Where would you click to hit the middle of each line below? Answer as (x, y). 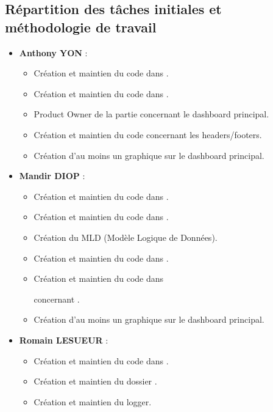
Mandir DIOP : (52, 176)
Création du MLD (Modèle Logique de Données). (126, 237)
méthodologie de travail (81, 27)
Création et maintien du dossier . (95, 381)
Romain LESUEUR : (64, 340)
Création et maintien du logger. (93, 401)
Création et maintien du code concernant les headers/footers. (148, 134)
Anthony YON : (53, 52)
